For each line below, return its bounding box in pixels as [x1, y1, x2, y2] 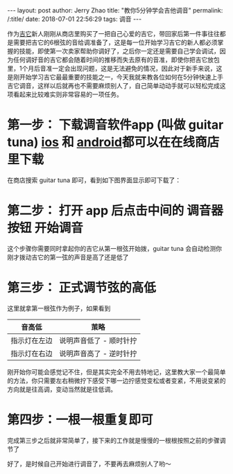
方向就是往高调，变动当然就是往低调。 [7, 385, 116, 393]
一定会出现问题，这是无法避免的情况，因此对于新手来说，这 [51, 64, 223, 72]
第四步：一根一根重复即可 [7, 412, 154, 428]
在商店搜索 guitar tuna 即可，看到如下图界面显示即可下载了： [7, 175, 182, 184]
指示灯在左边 [10, 335, 53, 345]
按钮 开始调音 [7, 220, 83, 236]
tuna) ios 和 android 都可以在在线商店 [7, 134, 220, 150]
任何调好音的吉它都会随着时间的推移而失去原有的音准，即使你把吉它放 [12, 55, 214, 64]
